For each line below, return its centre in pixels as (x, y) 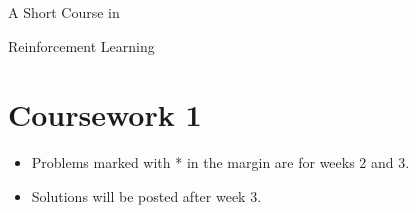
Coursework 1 (105, 114)
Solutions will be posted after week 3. (146, 195)
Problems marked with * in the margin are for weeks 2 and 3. (220, 162)
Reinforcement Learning (81, 45)
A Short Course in (64, 12)
